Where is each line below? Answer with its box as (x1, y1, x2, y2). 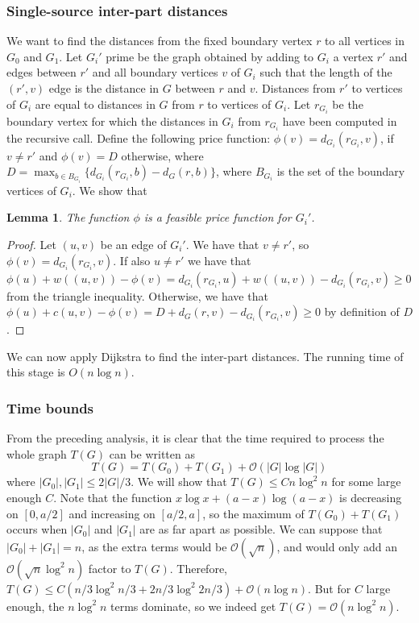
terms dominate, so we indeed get (110, 597, 276, 614)
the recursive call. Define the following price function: (6, 129, 271, 146)
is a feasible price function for (143, 209, 292, 226)
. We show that (72, 181, 147, 198)
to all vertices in (325, 32, 404, 49)
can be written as (109, 445, 195, 462)
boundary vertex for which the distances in (6, 112, 218, 129)
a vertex (333, 48, 374, 64)
